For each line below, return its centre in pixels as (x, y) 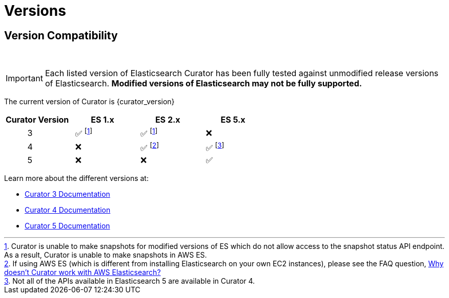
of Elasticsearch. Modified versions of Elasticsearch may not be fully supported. (203, 84)
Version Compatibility (61, 35)
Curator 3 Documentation (67, 194)
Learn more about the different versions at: (76, 178)
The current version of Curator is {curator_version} (89, 102)
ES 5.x (233, 120)
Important (24, 78)
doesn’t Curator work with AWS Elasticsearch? (83, 272)
